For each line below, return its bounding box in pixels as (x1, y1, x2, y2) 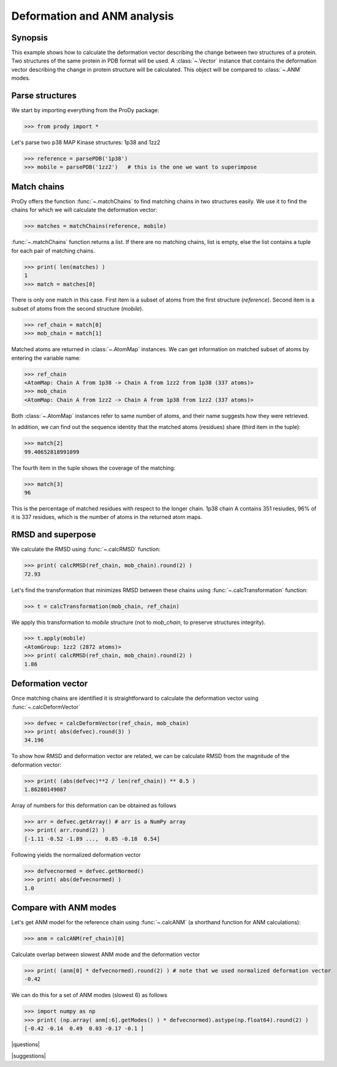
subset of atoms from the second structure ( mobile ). (11, 305, 144, 312)
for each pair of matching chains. (11, 247, 95, 254)
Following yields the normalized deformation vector (11, 851, 141, 858)
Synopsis (11, 32, 48, 43)
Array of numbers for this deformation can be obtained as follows (11, 802, 177, 809)
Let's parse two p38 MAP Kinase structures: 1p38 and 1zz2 (11, 139, 161, 146)
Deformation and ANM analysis (11, 9, 174, 23)
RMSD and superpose (11, 530, 96, 540)
